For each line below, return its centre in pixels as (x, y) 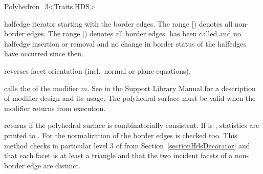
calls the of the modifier (41, 88)
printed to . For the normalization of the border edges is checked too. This (121, 135)
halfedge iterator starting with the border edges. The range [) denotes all (118, 23)
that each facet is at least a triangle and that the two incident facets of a (118, 155)
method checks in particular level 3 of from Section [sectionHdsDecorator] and (127, 145)
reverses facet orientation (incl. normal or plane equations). (97, 70)
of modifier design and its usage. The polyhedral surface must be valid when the (130, 98)
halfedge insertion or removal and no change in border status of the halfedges (125, 43)
